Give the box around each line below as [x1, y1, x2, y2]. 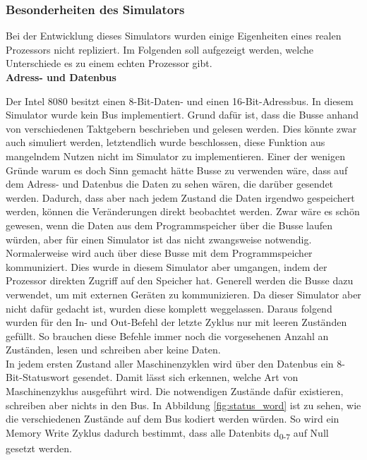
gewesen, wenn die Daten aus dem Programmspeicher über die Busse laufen [6, 217, 333, 232]
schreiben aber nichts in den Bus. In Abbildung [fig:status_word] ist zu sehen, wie [6, 397, 361, 412]
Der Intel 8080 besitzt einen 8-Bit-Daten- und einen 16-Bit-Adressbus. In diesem [6, 93, 354, 108]
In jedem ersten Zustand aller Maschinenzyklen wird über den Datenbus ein [6, 356, 334, 370]
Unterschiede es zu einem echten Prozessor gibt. [6, 56, 212, 71]
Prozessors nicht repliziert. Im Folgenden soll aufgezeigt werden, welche [6, 42, 314, 56]
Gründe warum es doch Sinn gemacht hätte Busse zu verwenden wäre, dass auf [6, 162, 348, 177]
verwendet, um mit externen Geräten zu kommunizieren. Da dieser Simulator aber [6, 286, 361, 301]
